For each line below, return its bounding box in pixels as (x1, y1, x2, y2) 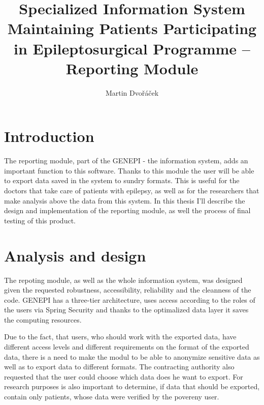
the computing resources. (4, 314, 82, 325)
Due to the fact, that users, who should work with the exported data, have (4, 331, 237, 342)
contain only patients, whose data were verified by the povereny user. (4, 391, 219, 402)
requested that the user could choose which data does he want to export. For (4, 371, 243, 382)
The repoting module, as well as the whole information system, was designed (4, 274, 243, 285)
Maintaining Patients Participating (7, 18, 257, 39)
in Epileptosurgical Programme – (14, 38, 250, 59)
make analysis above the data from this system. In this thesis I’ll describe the (4, 195, 245, 206)
